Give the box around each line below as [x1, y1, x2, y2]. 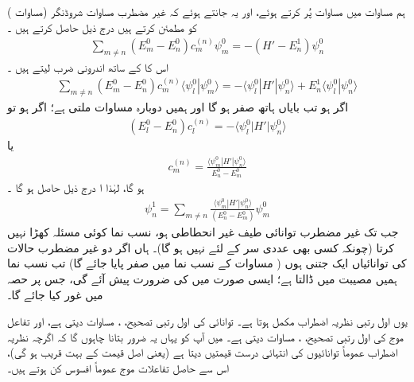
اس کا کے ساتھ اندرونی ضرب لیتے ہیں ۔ [7, 58, 168, 75]
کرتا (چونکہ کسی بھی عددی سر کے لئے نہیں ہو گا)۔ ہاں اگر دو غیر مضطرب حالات [7, 239, 394, 255]
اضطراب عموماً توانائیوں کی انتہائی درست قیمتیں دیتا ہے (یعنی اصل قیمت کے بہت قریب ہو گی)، [7, 344, 398, 361]
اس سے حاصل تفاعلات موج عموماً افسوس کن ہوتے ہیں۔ [7, 359, 230, 376]
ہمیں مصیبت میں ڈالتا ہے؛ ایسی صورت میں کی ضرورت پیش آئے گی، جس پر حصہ [7, 270, 397, 286]
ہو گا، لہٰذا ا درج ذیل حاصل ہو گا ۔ [7, 179, 145, 196]
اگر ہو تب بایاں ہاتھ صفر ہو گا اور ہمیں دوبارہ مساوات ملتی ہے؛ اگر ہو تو [7, 99, 349, 115]
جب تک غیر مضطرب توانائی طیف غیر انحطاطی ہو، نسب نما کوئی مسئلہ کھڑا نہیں [7, 224, 399, 240]
